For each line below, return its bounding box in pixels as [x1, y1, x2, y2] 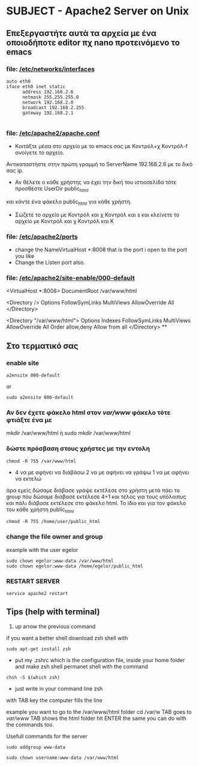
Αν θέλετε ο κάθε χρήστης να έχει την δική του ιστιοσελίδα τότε [14, 179, 177, 186]
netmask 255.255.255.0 [22, 94, 79, 100]
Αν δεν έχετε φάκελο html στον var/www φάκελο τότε [6, 408, 171, 416]
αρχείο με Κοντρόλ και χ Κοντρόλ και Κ [14, 217, 114, 224]
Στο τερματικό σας [6, 341, 79, 351]
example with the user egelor [6, 546, 79, 553]
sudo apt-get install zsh [6, 646, 71, 652]
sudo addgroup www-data [6, 744, 66, 750]
